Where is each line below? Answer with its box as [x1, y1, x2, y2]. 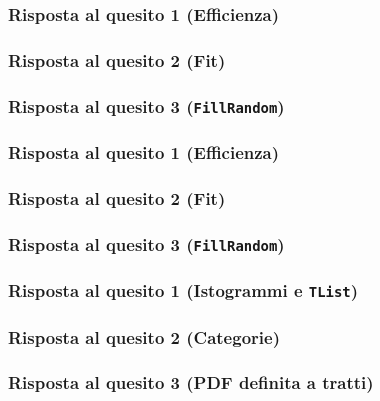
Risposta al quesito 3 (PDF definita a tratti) [8, 370, 374, 395]
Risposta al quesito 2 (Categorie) [8, 324, 280, 349]
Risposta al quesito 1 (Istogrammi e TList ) [8, 278, 359, 303]
